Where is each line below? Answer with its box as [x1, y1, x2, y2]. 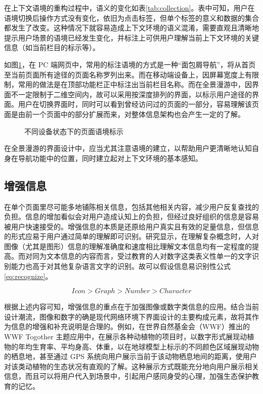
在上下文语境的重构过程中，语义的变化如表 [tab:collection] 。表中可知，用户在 [4, 3, 255, 13]
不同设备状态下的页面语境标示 [24, 126, 123, 136]
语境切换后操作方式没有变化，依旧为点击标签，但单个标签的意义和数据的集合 [4, 12, 259, 23]
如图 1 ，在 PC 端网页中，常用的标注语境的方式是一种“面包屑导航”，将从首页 [4, 59, 256, 69]
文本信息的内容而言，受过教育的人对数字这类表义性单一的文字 [46, 251, 252, 261]
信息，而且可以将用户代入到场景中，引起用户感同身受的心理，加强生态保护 [4, 371, 252, 381]
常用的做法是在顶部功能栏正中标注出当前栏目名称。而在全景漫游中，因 [18, 79, 252, 90]
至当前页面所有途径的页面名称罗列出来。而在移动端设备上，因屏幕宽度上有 [4, 69, 252, 80]
